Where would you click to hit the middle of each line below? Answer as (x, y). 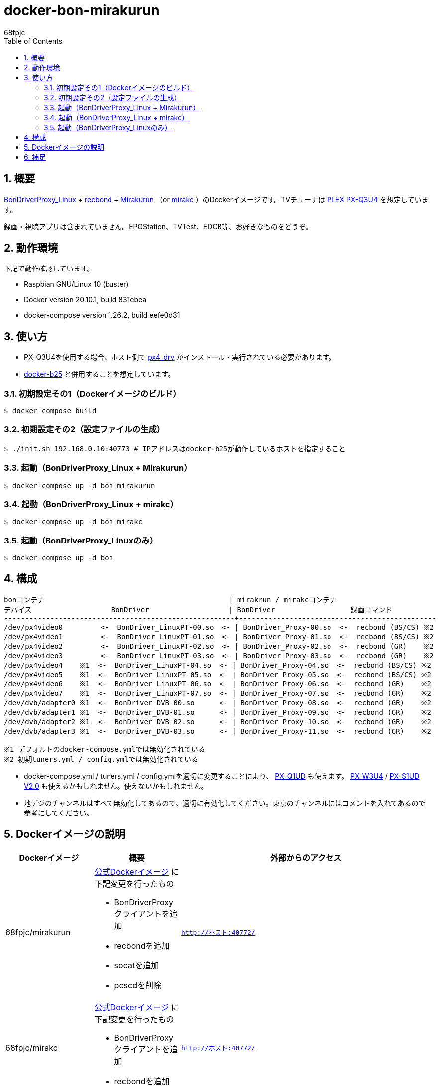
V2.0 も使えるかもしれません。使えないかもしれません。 (116, 786)
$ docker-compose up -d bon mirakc (73, 522)
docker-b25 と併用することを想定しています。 (100, 374)
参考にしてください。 (59, 813)
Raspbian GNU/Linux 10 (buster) (76, 284)
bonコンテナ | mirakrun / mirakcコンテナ (170, 600)
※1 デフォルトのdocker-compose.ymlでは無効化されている (105, 749)
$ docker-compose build (50, 411)
